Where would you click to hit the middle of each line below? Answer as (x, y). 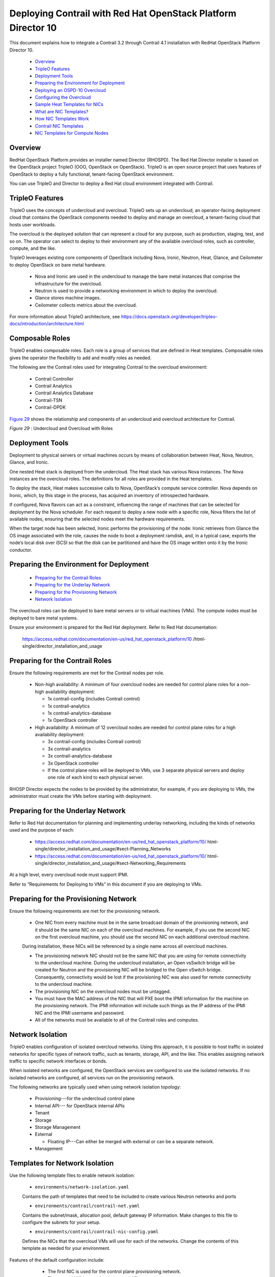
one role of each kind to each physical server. (95, 777)
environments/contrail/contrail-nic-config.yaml (97, 1232)
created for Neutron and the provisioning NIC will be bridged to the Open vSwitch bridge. (128, 970)
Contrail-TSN (49, 400)
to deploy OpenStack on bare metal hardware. (58, 265)
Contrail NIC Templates (59, 126)
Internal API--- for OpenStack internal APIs (80, 1105)
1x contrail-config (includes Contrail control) (94, 699)
